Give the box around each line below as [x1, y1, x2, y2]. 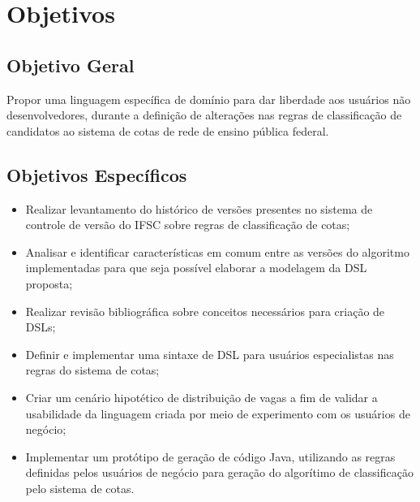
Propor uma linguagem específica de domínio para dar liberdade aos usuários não [6, 90, 411, 107]
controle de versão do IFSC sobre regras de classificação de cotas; [25, 216, 350, 233]
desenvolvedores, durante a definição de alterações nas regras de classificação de [6, 106, 402, 123]
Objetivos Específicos [6, 162, 187, 187]
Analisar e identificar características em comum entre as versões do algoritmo [25, 243, 409, 260]
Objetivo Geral [6, 52, 135, 77]
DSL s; [25, 318, 56, 335]
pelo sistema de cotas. [25, 479, 135, 496]
